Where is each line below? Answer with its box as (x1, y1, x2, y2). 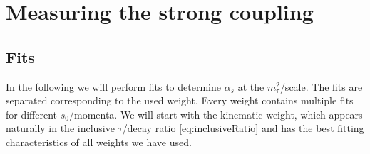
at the (237, 79, 264, 94)
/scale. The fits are (279, 79, 363, 94)
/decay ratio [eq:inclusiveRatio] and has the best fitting (122, 121, 364, 136)
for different (6, 106, 58, 121)
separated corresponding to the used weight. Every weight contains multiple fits (6, 93, 354, 108)
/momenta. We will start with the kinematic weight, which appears (68, 106, 363, 121)
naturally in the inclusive (6, 121, 115, 136)
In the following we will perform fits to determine (6, 79, 221, 94)
